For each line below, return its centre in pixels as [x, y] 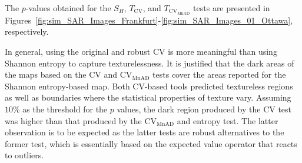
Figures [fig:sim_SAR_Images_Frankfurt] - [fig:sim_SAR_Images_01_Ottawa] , [149, 20]
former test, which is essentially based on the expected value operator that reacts [151, 143]
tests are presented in [232, 8]
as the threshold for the [65, 109]
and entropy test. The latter [228, 120]
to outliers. [24, 155]
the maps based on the [46, 74]
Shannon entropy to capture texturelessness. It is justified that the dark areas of [150, 63]
